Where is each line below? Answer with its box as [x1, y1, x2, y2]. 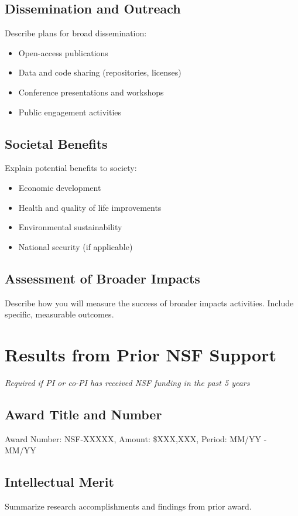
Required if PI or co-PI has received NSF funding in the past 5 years [5, 376, 250, 388]
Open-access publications [18, 46, 108, 59]
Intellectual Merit [5, 473, 114, 491]
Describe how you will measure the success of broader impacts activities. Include [5, 296, 294, 309]
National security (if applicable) [18, 240, 133, 252]
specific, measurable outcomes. [5, 308, 114, 320]
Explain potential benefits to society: [5, 162, 137, 174]
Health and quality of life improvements [18, 201, 162, 213]
